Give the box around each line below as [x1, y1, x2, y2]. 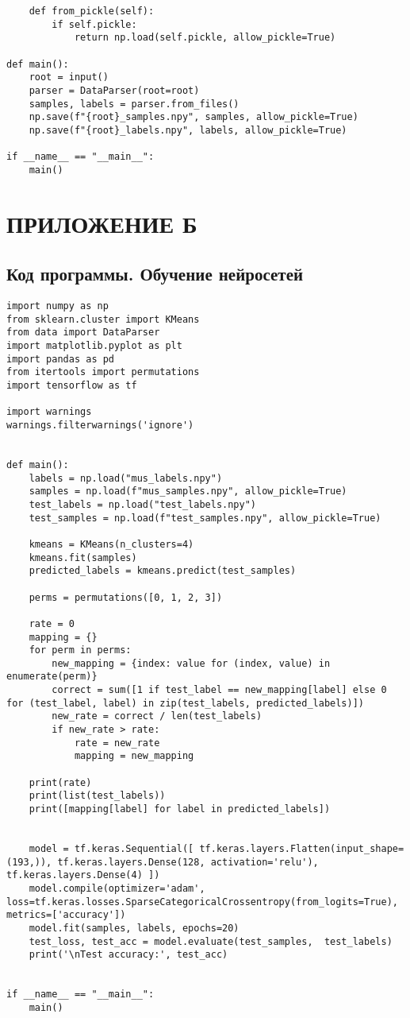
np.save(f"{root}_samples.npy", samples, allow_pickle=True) [29, 111, 358, 123]
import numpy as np [6, 300, 109, 312]
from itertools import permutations [6, 366, 200, 378]
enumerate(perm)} [6, 671, 98, 683]
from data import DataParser [6, 327, 160, 339]
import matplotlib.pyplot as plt [6, 340, 182, 352]
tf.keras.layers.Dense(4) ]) [6, 869, 160, 881]
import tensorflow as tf [6, 380, 137, 392]
